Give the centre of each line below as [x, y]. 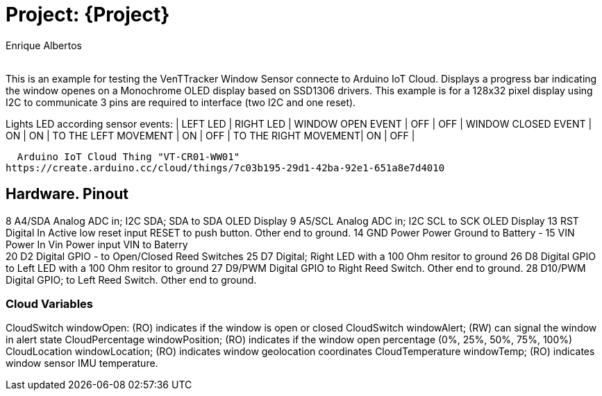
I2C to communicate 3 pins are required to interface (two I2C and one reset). [181, 102]
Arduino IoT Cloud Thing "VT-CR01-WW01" [128, 156]
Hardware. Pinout [67, 194]
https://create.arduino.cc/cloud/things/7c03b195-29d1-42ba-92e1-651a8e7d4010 [225, 167]
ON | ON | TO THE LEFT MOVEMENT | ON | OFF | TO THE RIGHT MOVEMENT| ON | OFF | [210, 135]
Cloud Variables [50, 303]
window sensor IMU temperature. [82, 363]
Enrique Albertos [44, 45]
